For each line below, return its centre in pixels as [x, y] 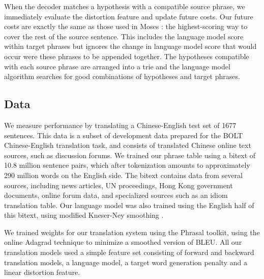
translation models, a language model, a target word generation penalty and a [126, 262]
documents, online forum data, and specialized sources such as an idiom [116, 195]
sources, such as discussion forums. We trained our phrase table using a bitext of [130, 155]
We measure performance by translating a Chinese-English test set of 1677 [120, 125]
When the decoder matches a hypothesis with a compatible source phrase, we [125, 6]
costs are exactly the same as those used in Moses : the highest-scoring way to [126, 26]
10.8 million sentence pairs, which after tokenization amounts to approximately [127, 165]
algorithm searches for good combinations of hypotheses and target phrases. [122, 76]
